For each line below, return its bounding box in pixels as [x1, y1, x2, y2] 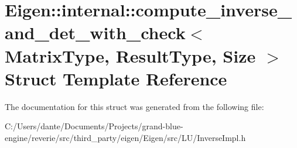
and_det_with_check [5, 20, 186, 44]
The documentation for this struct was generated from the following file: [5, 100, 264, 112]
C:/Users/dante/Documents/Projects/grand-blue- [5, 120, 183, 132]
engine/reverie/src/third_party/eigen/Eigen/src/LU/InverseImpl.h [5, 131, 246, 143]
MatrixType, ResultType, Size [5, 43, 256, 67]
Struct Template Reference [5, 66, 227, 90]
